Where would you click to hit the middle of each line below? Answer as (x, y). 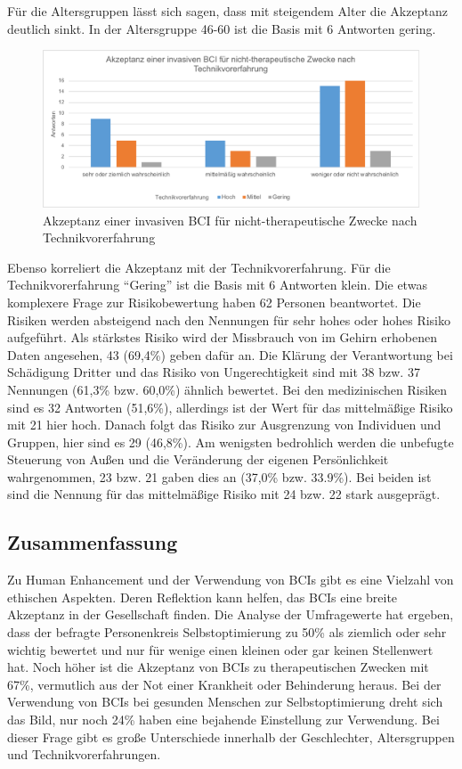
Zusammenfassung (93, 542)
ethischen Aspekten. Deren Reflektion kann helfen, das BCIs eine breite (203, 597)
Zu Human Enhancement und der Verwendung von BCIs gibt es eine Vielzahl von (231, 580)
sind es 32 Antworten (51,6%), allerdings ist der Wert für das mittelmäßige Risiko (230, 407)
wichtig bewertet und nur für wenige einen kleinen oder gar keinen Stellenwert (220, 649)
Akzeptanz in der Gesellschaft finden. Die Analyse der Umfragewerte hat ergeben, (231, 614)
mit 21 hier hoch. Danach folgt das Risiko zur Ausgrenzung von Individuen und (224, 425)
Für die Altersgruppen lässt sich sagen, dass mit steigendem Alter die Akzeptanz (227, 11)
